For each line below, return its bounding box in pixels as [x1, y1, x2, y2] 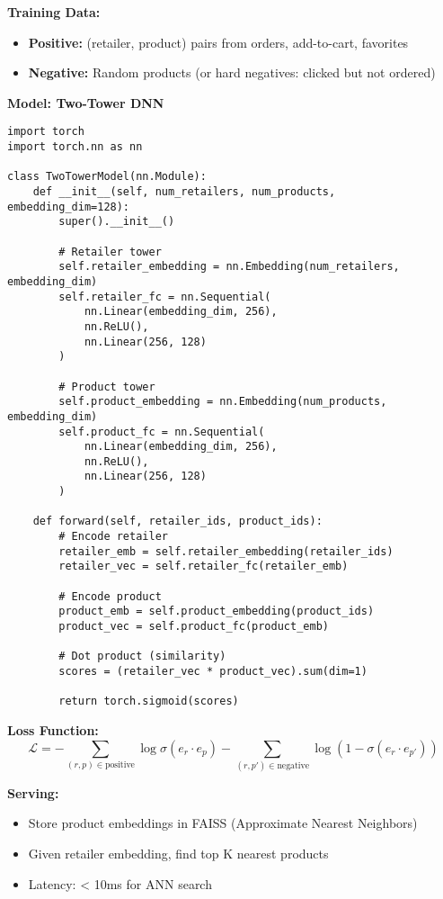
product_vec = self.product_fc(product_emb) [58, 620, 329, 634]
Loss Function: [7, 720, 99, 739]
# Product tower [58, 380, 155, 393]
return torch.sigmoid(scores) [58, 695, 239, 708]
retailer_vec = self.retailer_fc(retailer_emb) [58, 560, 349, 573]
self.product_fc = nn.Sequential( [58, 425, 265, 438]
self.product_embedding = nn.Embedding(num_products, [58, 395, 387, 409]
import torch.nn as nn [7, 140, 143, 154]
